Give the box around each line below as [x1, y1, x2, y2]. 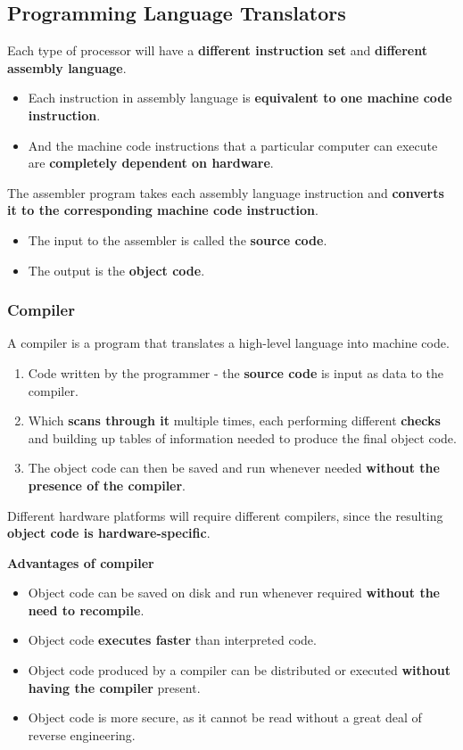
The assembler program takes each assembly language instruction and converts [7, 183, 444, 202]
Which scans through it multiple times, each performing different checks [28, 411, 441, 430]
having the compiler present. [28, 678, 201, 696]
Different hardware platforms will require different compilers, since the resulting [7, 506, 443, 524]
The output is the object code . [28, 260, 205, 279]
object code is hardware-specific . [7, 523, 211, 542]
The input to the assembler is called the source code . [28, 230, 327, 249]
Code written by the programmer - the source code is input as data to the [28, 363, 444, 382]
